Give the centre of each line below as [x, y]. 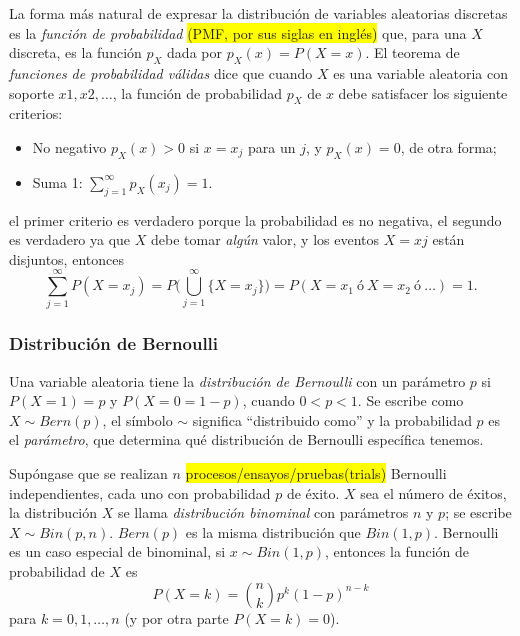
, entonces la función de [397, 551]
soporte [31, 92]
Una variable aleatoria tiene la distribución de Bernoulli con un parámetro [237, 380]
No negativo [69, 146]
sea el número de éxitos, [433, 492]
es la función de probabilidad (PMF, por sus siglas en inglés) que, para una [238, 32]
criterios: [36, 113]
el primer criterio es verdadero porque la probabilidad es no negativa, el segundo [255, 219]
